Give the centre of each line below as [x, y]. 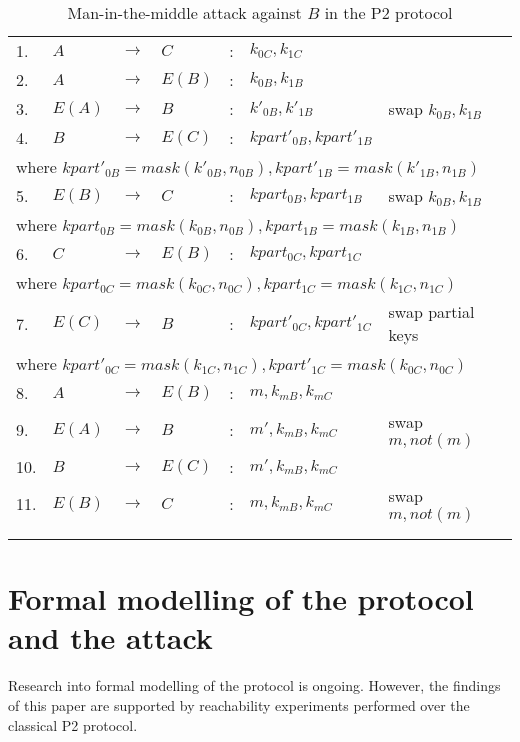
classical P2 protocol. [73, 724]
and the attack [110, 637]
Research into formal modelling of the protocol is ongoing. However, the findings [254, 685]
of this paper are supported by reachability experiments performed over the [239, 704]
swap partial [431, 311]
